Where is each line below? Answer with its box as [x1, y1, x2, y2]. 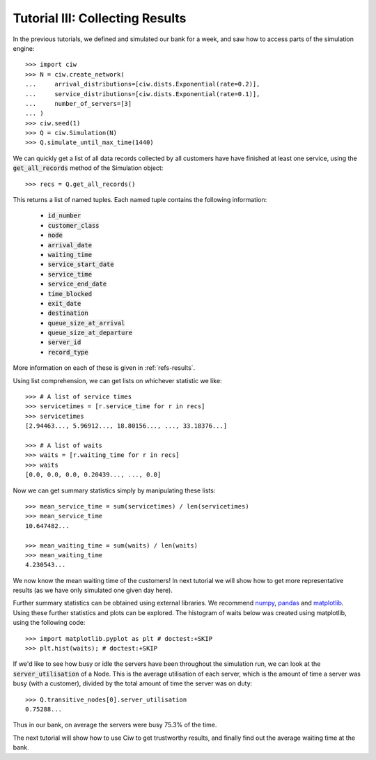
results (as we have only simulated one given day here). [13, 586, 173, 595]
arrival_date [47, 241, 93, 249]
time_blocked [47, 290, 93, 297]
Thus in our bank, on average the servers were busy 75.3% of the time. [13, 721, 217, 729]
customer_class [47, 222, 100, 229]
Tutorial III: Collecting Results [13, 10, 187, 26]
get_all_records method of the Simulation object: [13, 164, 164, 172]
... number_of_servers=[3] [25, 100, 132, 107]
